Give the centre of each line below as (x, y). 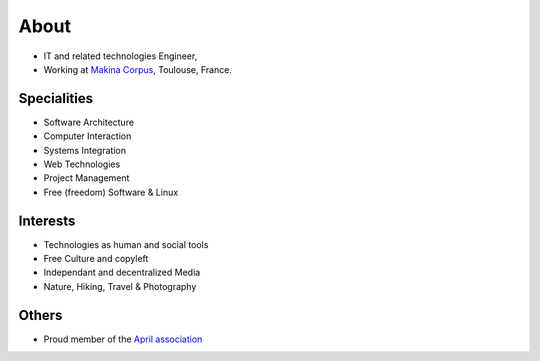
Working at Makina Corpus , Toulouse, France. (137, 69)
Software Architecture (89, 122)
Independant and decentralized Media (122, 272)
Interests (47, 220)
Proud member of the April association (123, 339)
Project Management (86, 178)
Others (40, 315)
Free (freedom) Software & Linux (111, 192)
